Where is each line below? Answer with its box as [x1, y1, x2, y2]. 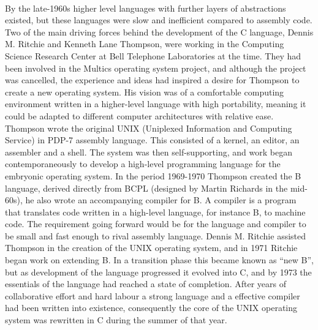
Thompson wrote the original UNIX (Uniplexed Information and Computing [5, 121, 292, 134]
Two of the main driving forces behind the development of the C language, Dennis [5, 25, 314, 38]
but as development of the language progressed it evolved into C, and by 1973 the [5, 265, 312, 278]
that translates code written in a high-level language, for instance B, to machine [5, 205, 306, 218]
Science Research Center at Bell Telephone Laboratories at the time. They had [5, 49, 301, 62]
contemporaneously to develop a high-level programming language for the [5, 157, 281, 170]
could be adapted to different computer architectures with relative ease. [5, 109, 274, 122]
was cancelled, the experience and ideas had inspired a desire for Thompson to [5, 73, 300, 86]
